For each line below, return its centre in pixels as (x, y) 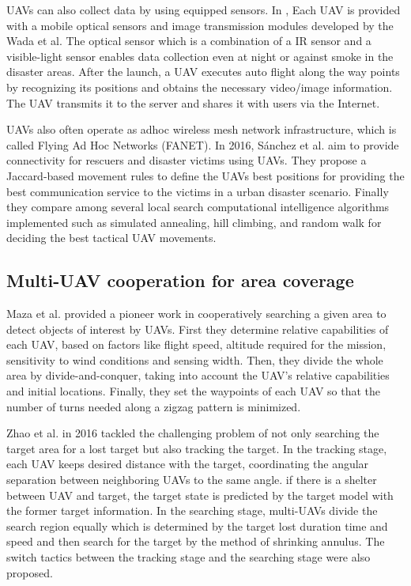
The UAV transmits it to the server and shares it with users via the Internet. (193, 102)
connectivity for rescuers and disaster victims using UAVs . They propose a (187, 160)
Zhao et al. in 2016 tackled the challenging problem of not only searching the (193, 433)
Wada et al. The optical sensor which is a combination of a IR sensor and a (189, 41)
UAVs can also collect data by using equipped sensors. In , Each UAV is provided (204, 9)
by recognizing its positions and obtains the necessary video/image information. (200, 87)
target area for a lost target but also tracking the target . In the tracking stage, (197, 448)
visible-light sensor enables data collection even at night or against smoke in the (200, 56)
